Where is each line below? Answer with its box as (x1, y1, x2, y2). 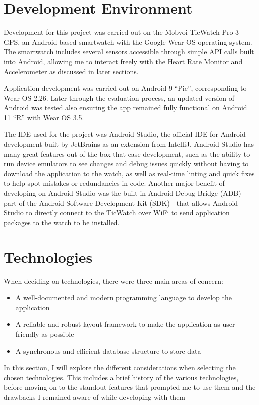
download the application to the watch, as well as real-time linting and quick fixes (4, 168, 255, 178)
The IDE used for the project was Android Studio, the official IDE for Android (4, 129, 246, 139)
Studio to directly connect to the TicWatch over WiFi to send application (4, 207, 230, 218)
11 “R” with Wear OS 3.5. (4, 112, 84, 122)
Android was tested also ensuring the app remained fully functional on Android (4, 102, 247, 113)
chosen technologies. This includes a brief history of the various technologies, (4, 372, 239, 382)
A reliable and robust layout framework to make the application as (15, 319, 220, 329)
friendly (15, 328, 39, 339)
